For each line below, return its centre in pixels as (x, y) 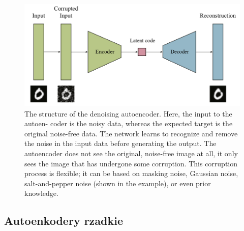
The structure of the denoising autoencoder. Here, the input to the (128, 113)
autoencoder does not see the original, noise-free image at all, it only (131, 153)
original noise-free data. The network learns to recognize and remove (131, 133)
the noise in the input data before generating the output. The (120, 143)
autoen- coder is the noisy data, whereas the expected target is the (129, 123)
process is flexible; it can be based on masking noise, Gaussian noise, (131, 173)
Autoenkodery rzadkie (64, 221)
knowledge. (41, 193)
